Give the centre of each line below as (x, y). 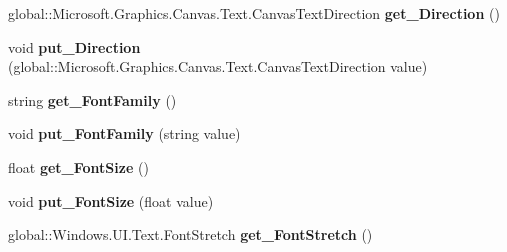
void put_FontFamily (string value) (124, 133)
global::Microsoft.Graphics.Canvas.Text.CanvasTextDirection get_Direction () (254, 13)
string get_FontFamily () (92, 99)
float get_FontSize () (78, 166)
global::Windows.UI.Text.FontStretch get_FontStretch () (190, 234)
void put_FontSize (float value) (111, 200)
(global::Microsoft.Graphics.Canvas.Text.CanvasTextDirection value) (218, 66)
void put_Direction (74, 46)
